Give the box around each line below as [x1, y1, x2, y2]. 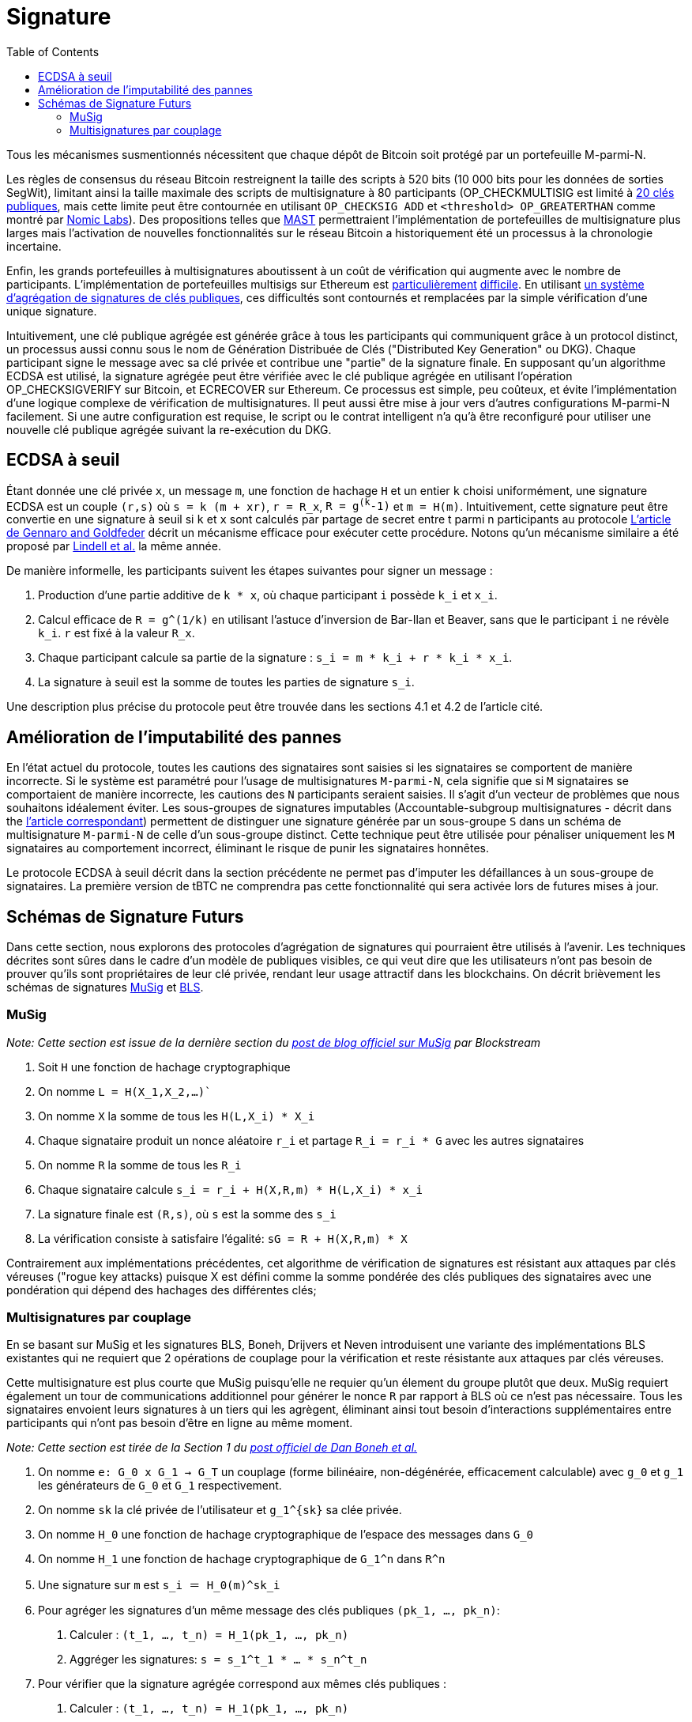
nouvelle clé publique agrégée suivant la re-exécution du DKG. [6, 422, 332, 436]
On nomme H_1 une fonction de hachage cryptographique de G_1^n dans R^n [38, 1552, 446, 1566]
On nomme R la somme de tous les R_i [38, 1157, 242, 1172]
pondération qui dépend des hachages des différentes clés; [6, 1282, 317, 1297]
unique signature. [6, 304, 97, 318]
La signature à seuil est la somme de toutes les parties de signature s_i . [38, 675, 415, 689]
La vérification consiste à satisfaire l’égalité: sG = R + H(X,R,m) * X [38, 1231, 408, 1245]
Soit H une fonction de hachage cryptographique [38, 1059, 291, 1074]
